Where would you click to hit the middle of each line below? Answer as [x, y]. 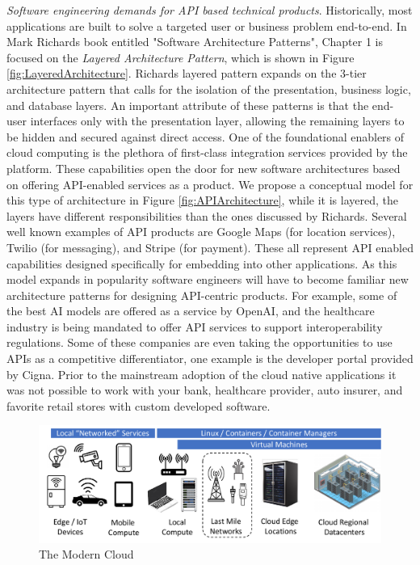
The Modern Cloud [86, 554]
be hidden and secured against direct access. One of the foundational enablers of [206, 136]
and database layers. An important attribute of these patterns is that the [188, 105]
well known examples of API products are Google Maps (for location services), [201, 232]
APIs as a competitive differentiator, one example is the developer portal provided [210, 358]
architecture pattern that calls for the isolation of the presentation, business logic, [209, 89]
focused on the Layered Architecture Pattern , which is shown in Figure [181, 57]
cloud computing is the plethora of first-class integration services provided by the [207, 152]
